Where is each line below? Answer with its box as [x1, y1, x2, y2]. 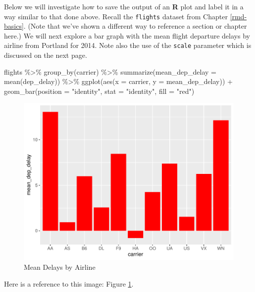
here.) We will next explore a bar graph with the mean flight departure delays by [4, 30, 250, 41]
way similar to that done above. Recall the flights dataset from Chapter [4, 11, 228, 21]
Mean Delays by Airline [24, 262, 96, 272]
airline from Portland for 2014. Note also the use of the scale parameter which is [4, 40, 252, 50]
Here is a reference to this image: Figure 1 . [4, 278, 134, 289]
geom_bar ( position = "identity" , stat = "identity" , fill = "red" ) [4, 85, 195, 96]
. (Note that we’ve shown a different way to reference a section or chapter [23, 21, 247, 31]
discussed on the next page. [4, 50, 87, 60]
